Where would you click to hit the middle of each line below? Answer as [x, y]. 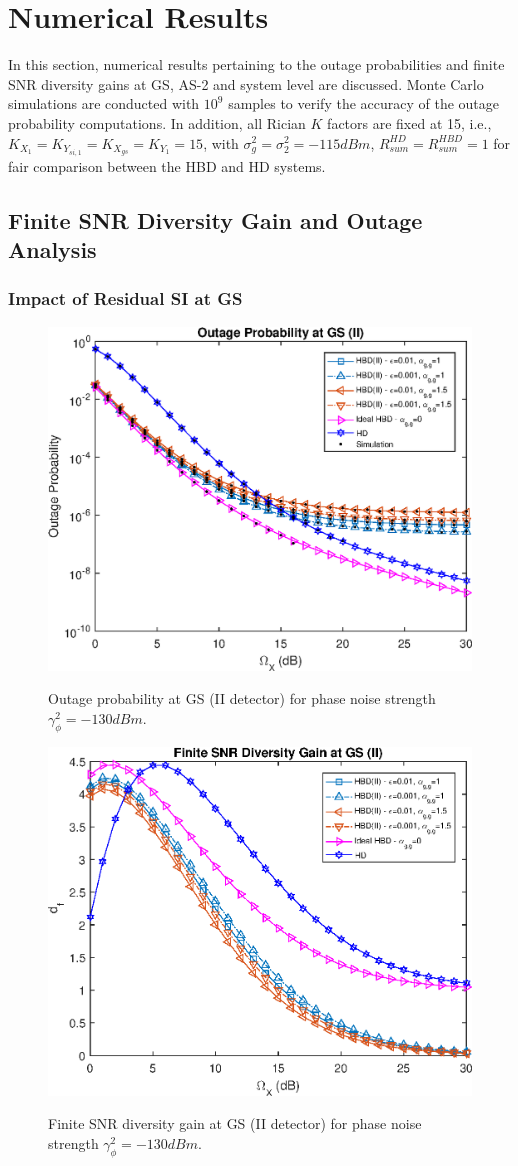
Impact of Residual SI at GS [125, 298]
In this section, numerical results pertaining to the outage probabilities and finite [256, 64]
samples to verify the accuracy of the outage [364, 103]
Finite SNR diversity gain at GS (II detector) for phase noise [235, 1123]
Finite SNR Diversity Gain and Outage [215, 219]
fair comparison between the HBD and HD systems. [167, 165]
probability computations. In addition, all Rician [157, 122]
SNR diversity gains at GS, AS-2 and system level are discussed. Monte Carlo [246, 83]
